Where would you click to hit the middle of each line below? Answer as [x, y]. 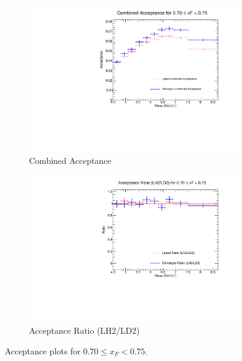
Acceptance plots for [43, 350]
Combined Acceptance [70, 160]
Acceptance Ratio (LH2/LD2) [84, 330]
